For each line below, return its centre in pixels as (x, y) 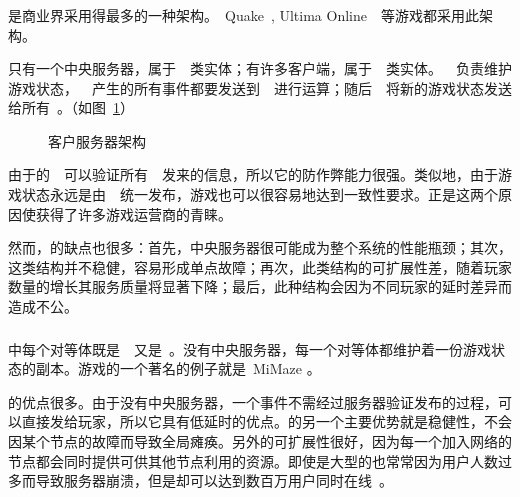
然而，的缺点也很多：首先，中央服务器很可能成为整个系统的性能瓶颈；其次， (260, 247)
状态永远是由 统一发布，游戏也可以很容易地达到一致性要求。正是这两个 (259, 194)
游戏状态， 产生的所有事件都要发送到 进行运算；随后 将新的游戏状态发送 (260, 87)
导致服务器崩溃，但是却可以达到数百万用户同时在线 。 (214, 480)
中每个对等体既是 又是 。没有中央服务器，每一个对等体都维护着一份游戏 (249, 348)
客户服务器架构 (97, 140)
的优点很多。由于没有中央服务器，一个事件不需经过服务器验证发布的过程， (253, 401)
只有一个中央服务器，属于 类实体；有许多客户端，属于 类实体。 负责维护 (260, 68)
